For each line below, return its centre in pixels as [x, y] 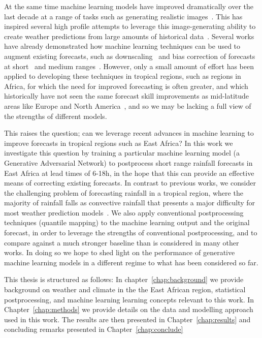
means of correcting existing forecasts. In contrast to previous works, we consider [130, 183]
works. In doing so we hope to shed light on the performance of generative [120, 252]
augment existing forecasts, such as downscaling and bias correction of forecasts [130, 56]
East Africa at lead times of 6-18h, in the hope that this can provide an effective [129, 173]
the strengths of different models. [56, 116]
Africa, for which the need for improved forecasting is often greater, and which [126, 86]
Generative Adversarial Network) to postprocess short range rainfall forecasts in [128, 162]
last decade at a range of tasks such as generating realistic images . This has [123, 16]
